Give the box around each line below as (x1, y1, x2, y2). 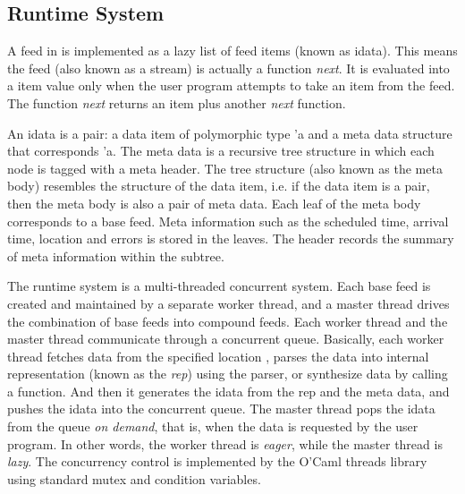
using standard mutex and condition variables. (7, 469, 261, 488)
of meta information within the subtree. (7, 246, 224, 265)
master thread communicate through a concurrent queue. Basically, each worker (7, 329, 444, 348)
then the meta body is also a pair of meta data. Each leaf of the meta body (7, 193, 421, 212)
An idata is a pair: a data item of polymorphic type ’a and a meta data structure (7, 123, 452, 142)
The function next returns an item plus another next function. (7, 93, 346, 112)
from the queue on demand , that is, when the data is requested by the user (7, 417, 418, 436)
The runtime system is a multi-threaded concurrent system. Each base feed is (7, 277, 431, 295)
